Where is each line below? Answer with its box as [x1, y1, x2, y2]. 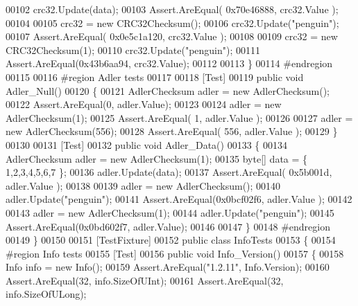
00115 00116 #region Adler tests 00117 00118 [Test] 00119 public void [6, 69, 304, 84]
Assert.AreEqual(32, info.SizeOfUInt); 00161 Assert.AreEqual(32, [6, 273, 284, 287]
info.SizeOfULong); [6, 287, 87, 301]
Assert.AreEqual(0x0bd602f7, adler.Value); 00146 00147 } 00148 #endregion [6, 219, 330, 233]
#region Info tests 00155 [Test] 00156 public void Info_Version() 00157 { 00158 [6, 246, 344, 260]
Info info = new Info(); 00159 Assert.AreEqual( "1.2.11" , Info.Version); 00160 [6, 260, 330, 274]
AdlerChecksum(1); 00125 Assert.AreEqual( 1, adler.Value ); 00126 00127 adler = [6, 110, 353, 125]
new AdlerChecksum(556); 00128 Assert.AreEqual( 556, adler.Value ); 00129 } [6, 124, 338, 138]
